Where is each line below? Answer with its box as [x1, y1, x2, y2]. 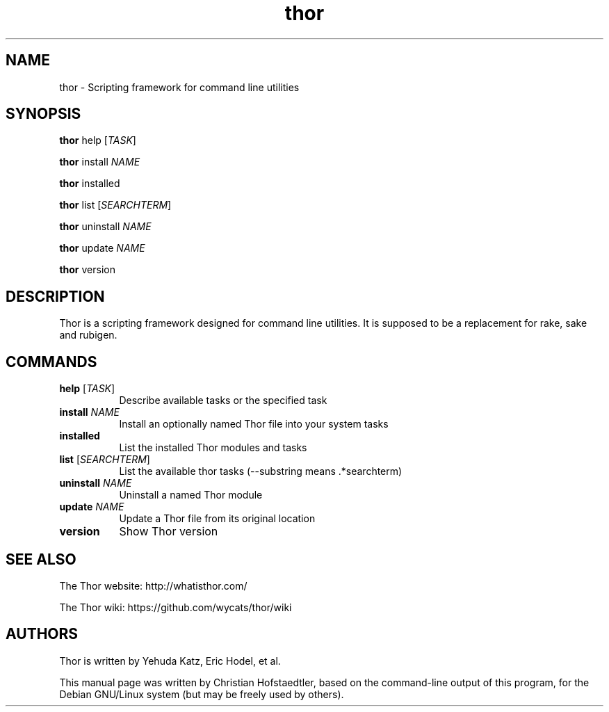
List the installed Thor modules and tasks [119, 442, 307, 454]
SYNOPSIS [6, 105, 81, 123]
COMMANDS [6, 353, 97, 371]
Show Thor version [119, 524, 218, 539]
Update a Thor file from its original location [119, 512, 316, 525]
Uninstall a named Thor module [119, 489, 263, 501]
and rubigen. [59, 329, 117, 341]
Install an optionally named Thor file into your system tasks [119, 418, 389, 430]
